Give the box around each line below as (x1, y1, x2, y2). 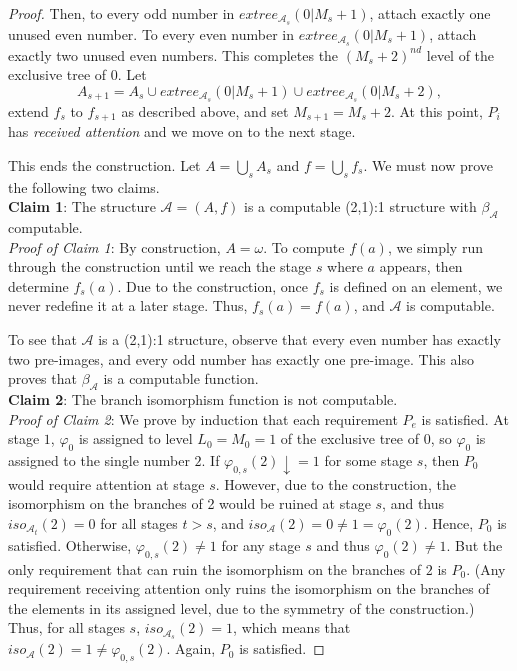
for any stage (221, 534, 301, 555)
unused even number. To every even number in (8, 23, 295, 44)
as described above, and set (121, 100, 289, 121)
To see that (8, 328, 77, 349)
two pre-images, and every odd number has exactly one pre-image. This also (8, 348, 474, 369)
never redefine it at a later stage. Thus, (8, 295, 248, 316)
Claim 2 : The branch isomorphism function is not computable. (8, 388, 398, 409)
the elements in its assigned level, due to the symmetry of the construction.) (8, 597, 475, 618)
